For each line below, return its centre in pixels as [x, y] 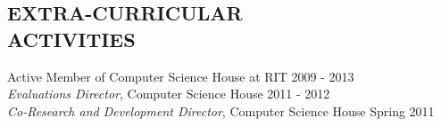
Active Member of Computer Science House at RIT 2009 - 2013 [181, 76]
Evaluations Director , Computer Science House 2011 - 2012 [169, 94]
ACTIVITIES [71, 39]
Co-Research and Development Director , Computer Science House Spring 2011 [221, 110]
